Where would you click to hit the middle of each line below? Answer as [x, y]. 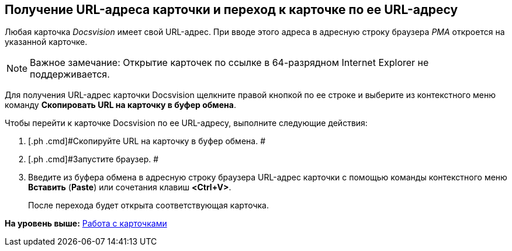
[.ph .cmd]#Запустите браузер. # [94, 159]
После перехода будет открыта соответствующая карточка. [148, 205]
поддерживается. [70, 74]
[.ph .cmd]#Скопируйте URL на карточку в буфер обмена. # [147, 141]
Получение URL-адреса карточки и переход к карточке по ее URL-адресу [231, 10]
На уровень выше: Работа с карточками [86, 224]
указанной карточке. [46, 42]
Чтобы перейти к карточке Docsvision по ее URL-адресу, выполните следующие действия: [186, 123]
